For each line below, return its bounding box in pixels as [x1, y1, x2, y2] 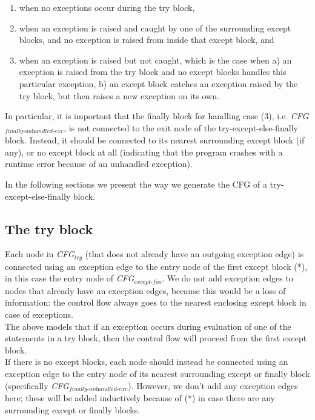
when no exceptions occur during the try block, [19, 1, 195, 13]
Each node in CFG [5, 248, 75, 260]
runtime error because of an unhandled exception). [5, 157, 193, 170]
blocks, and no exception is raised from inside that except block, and [19, 33, 274, 46]
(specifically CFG [5, 379, 69, 392]
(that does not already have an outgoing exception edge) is [85, 248, 304, 260]
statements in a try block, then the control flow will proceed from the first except [5, 332, 307, 344]
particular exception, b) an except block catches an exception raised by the [19, 77, 298, 90]
